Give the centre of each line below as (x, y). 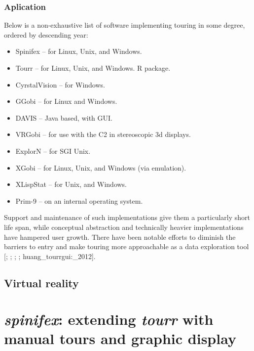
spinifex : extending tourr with (109, 319)
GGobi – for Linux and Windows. (66, 101)
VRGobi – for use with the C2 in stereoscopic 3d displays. (103, 134)
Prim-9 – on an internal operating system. (79, 200)
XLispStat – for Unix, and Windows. (71, 184)
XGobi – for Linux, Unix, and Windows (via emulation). (101, 167)
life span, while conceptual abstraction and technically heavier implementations (124, 227)
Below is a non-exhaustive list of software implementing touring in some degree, (125, 25)
